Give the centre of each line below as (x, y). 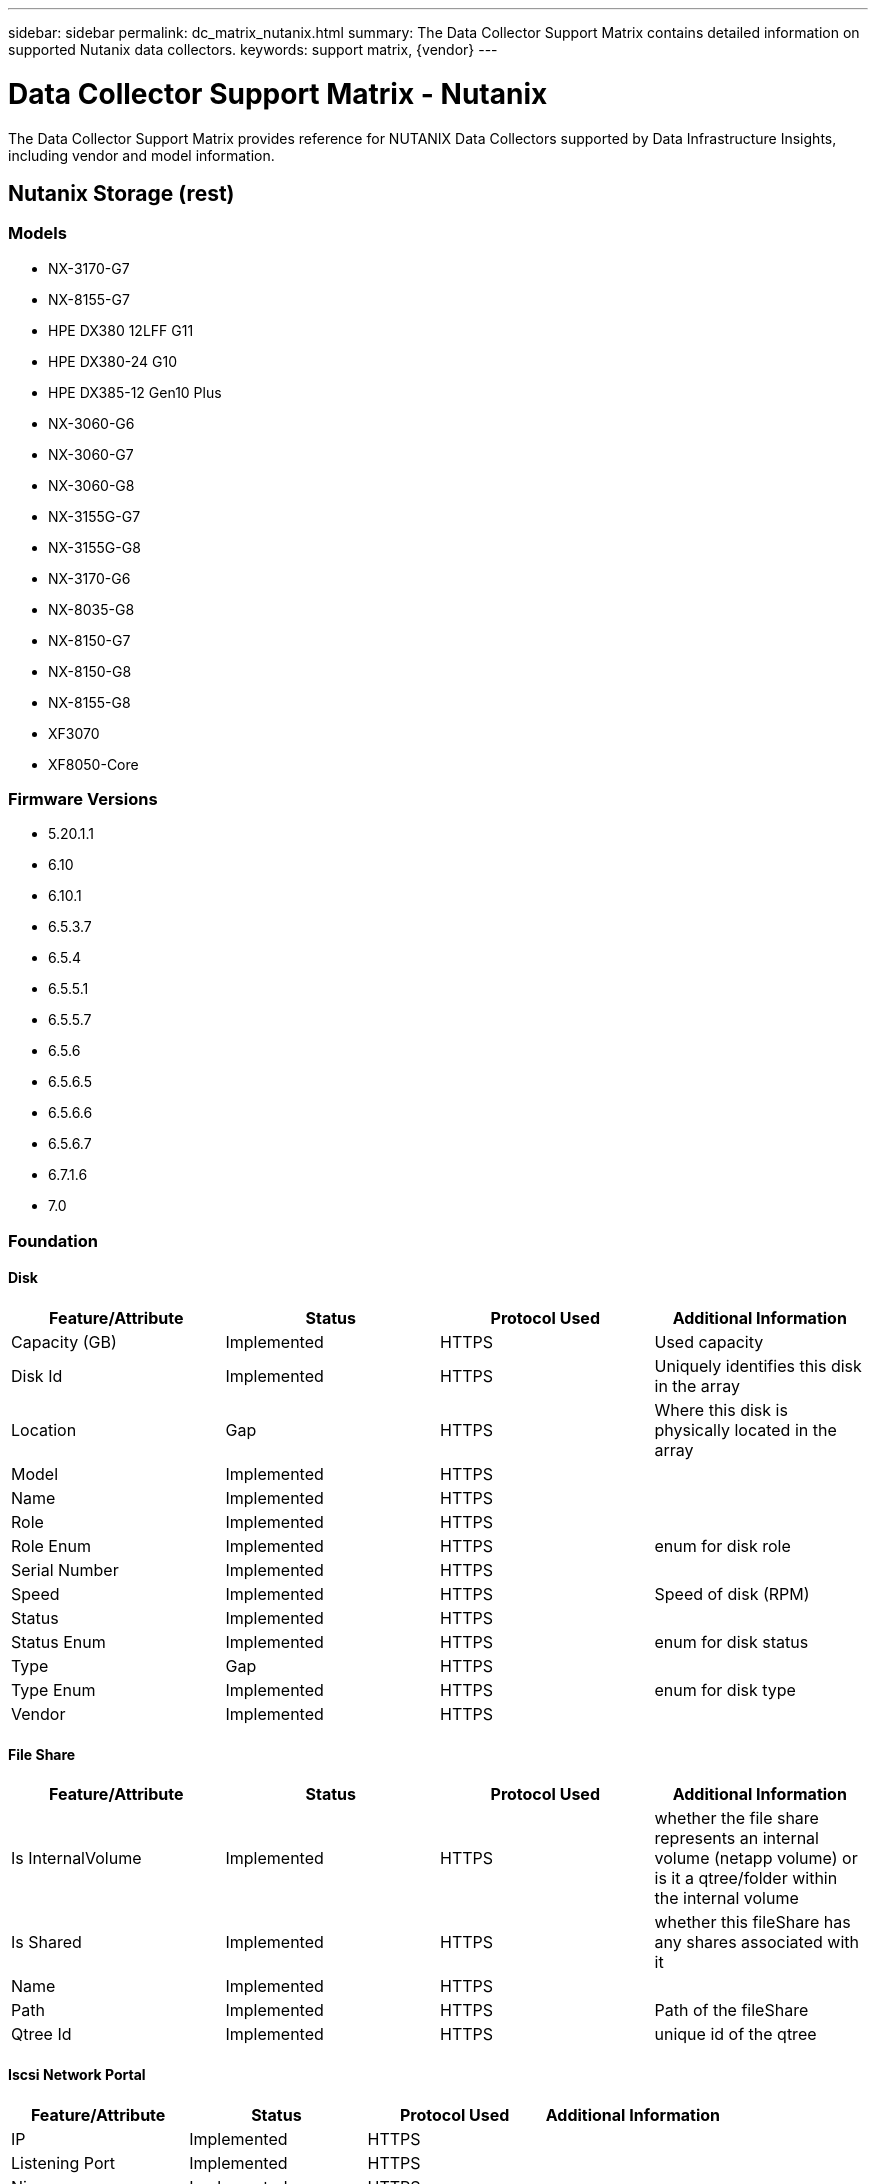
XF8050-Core (93, 764)
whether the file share (736, 1818)
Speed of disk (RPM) (732, 1594)
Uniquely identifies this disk (758, 1366)
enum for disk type (725, 1690)
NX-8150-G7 (89, 640)
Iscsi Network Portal (77, 2074)
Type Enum (53, 1690)
